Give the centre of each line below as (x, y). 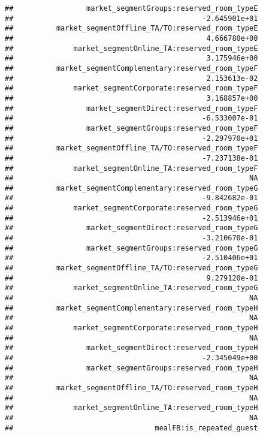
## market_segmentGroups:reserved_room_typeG (131, 248)
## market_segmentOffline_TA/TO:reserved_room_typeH (131, 388)
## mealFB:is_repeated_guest (131, 428)
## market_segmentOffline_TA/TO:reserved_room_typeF (131, 148)
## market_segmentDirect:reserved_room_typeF (131, 108)
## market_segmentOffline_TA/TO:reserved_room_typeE (131, 28)
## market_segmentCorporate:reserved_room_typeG (131, 208)
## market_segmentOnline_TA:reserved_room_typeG (131, 288)
